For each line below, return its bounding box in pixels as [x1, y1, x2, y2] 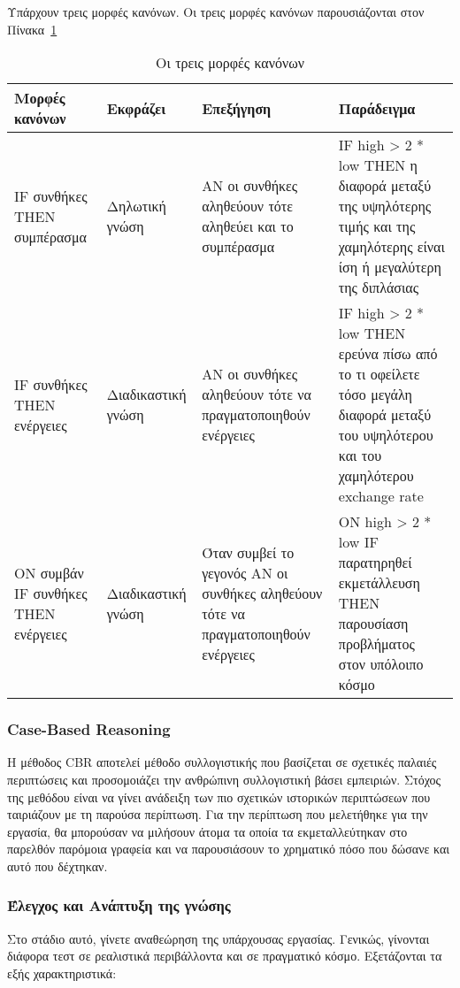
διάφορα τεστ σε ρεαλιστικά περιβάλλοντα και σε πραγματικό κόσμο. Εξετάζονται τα [7, 946, 442, 965]
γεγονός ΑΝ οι [202, 562, 288, 583]
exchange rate [338, 486, 424, 507]
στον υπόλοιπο [338, 654, 424, 675]
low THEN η [338, 155, 418, 176]
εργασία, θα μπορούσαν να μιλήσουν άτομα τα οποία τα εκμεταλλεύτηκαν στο [7, 822, 408, 840]
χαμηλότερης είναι [338, 236, 445, 257]
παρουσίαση [338, 613, 409, 634]
